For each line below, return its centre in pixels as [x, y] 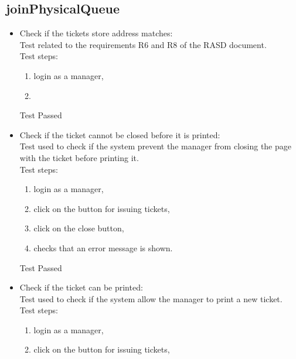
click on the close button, [79, 228]
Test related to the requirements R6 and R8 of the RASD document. [143, 44]
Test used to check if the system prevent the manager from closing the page [155, 146]
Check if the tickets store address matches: [96, 33]
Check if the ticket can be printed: [81, 287]
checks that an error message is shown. [103, 247]
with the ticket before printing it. [79, 157]
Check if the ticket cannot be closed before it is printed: [120, 134]
